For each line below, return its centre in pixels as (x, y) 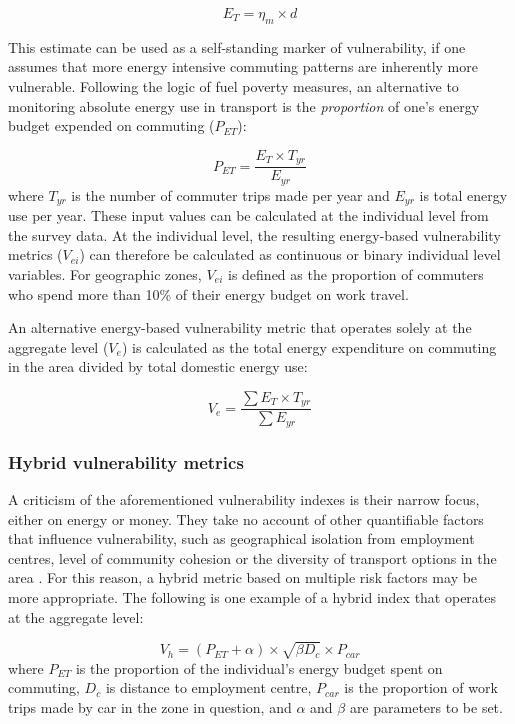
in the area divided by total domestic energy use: (158, 366)
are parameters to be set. (426, 706)
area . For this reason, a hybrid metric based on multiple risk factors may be (243, 577)
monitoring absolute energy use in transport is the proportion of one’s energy (244, 105)
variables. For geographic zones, (105, 273)
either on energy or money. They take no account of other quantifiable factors (246, 518)
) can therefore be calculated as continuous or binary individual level (290, 254)
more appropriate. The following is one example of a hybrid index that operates (252, 597)
